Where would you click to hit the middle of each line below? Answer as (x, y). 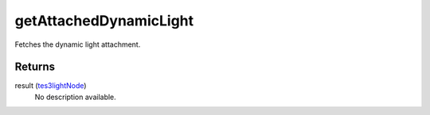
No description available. (76, 97)
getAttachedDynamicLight (104, 21)
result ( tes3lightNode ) (51, 86)
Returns (35, 67)
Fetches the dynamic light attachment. (78, 44)
